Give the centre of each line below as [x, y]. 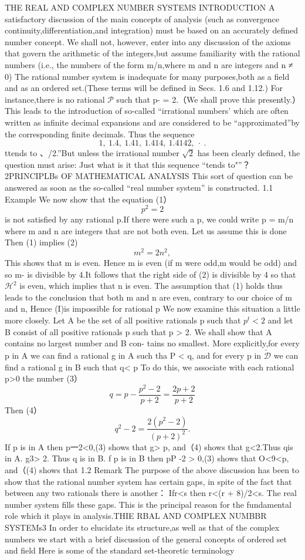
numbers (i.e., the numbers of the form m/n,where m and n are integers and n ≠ [149, 64]
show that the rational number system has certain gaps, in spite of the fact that [148, 481]
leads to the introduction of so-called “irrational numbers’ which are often [156, 111]
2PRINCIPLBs [32, 176]
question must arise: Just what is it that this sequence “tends [115, 164]
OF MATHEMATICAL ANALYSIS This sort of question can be [177, 176]
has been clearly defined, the [249, 153]
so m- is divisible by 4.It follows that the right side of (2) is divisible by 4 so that [150, 274]
